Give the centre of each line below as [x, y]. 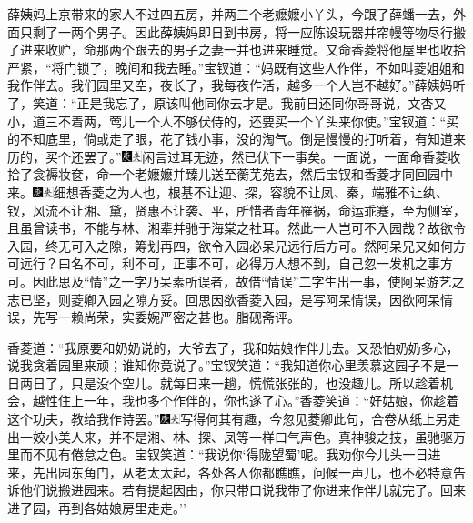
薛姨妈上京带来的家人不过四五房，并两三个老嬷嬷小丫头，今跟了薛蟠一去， [230, 14]
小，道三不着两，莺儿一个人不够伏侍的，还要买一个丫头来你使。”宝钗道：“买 [233, 121]
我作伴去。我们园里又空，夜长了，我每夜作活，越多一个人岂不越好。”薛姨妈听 [236, 85]
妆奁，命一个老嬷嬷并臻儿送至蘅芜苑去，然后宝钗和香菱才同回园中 [255, 174]
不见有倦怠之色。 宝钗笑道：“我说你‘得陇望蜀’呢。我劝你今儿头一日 [230, 454]
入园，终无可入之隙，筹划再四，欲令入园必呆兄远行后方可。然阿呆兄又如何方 [236, 245]
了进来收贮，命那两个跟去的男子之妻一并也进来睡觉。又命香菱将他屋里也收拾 [236, 50]
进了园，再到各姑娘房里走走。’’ [97, 508]
